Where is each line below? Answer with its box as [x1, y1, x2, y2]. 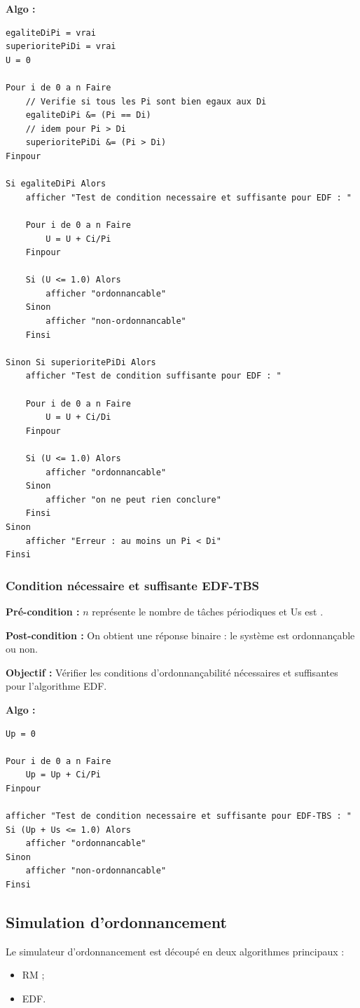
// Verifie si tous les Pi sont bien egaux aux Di [25, 96, 267, 107]
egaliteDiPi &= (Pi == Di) [25, 110, 151, 121]
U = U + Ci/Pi [46, 233, 111, 244]
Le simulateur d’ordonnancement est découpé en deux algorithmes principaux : [6, 944, 345, 958]
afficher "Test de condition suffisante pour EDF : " [25, 371, 282, 381]
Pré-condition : [6, 604, 80, 618]
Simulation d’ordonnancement [6, 911, 227, 933]
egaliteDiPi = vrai [6, 27, 96, 38]
